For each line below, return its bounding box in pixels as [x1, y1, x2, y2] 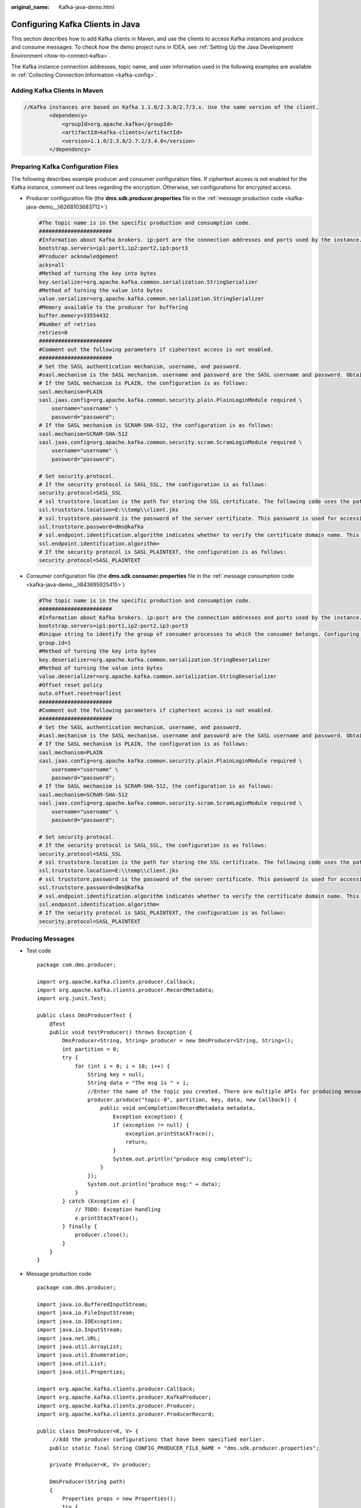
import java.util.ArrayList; [37, 1343, 123, 1350]
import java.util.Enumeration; [37, 1352, 129, 1358]
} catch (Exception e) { [62, 1197, 135, 1205]
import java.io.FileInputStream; [37, 1310, 135, 1316]
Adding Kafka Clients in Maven [11, 86, 103, 95]
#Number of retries [39, 320, 96, 328]
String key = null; [87, 1071, 145, 1078]
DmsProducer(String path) [49, 1478, 126, 1485]
